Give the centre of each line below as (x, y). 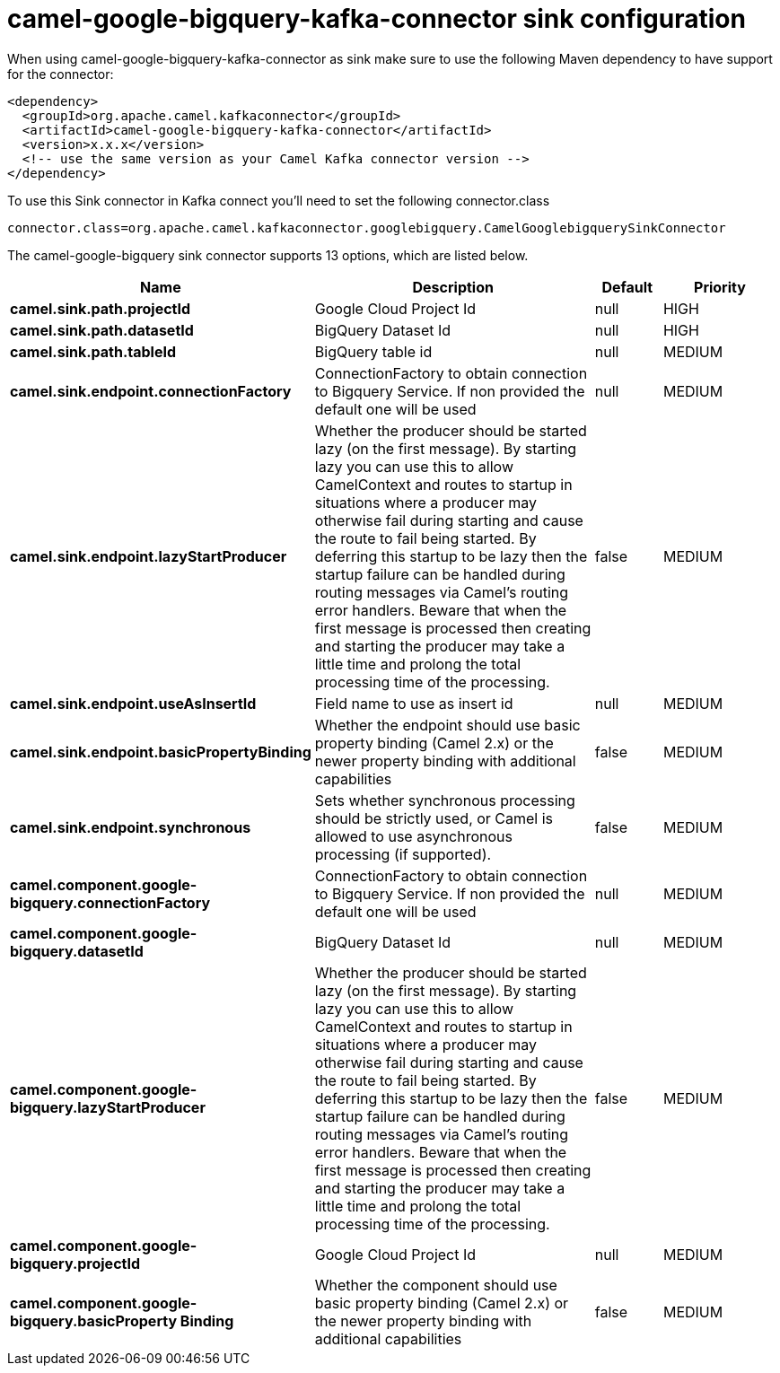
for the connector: (61, 74)
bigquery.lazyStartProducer (108, 1107)
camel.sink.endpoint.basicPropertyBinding (161, 752)
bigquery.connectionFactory (110, 902)
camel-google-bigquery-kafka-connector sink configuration (377, 19)
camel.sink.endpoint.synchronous (131, 827)
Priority (720, 287)
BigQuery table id (373, 351)
